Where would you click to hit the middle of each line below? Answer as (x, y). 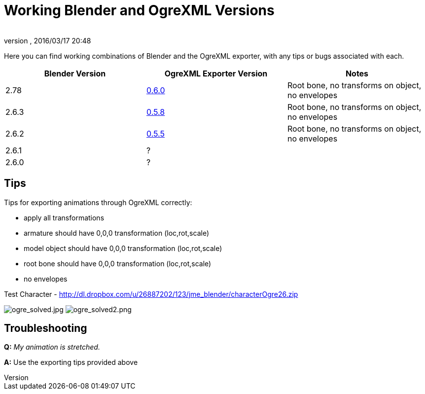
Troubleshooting (46, 328)
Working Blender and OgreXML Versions (139, 10)
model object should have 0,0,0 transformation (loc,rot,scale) (123, 248)
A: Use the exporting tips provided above (71, 362)
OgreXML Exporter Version (216, 73)
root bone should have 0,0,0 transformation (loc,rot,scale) (118, 263)
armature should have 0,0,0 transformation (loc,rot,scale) (117, 233)
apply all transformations (64, 217)
